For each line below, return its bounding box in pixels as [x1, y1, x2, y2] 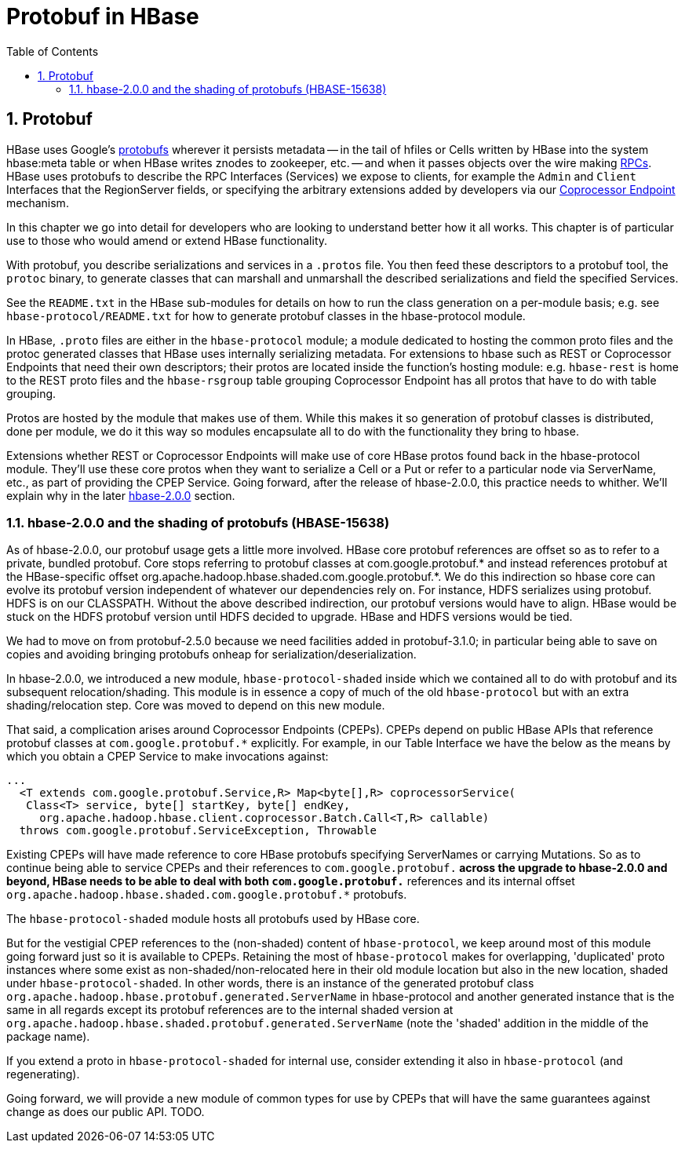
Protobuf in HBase [6, 3, 199, 30]
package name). [6, 1030, 90, 1044]
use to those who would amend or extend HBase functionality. [6, 233, 328, 247]
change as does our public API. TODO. [6, 1105, 205, 1119]
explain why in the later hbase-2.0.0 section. [6, 488, 235, 502]
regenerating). [6, 1067, 80, 1082]
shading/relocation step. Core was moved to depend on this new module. [6, 699, 385, 713]
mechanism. [6, 195, 69, 210]
